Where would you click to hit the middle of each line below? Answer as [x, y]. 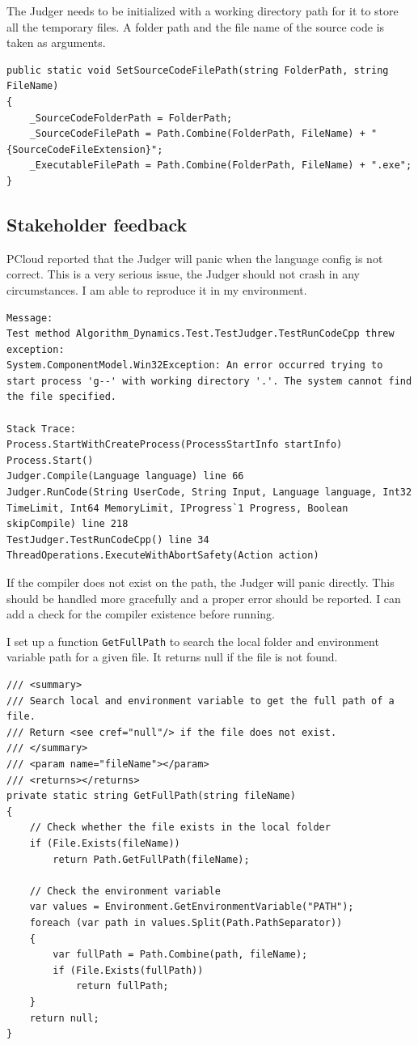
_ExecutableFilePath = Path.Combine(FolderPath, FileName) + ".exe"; [221, 166]
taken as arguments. [56, 42]
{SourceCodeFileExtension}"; [85, 149]
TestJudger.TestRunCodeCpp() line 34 [108, 539]
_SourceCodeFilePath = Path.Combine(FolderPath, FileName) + [197, 134]
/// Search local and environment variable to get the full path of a [201, 701]
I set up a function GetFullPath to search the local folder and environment [193, 641]
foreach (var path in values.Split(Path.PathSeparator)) [186, 922]
